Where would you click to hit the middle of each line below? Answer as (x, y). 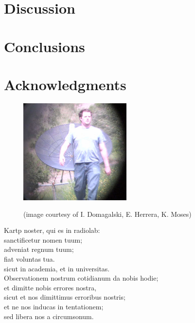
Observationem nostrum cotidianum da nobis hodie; (81, 278)
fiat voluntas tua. (29, 258)
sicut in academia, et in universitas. (57, 268)
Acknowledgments (65, 84)
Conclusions (44, 46)
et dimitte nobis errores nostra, (50, 287)
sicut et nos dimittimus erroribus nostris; (65, 297)
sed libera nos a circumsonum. (49, 316)
